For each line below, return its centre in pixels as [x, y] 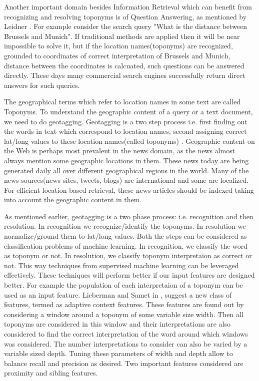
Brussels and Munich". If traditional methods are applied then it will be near [122, 36]
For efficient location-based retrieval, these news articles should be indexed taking [129, 190]
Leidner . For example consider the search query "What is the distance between [125, 26]
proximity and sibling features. [51, 373]
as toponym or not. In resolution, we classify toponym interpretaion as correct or [128, 255]
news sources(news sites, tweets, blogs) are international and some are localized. [126, 180]
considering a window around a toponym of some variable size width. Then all [124, 314]
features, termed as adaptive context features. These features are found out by [124, 304]
